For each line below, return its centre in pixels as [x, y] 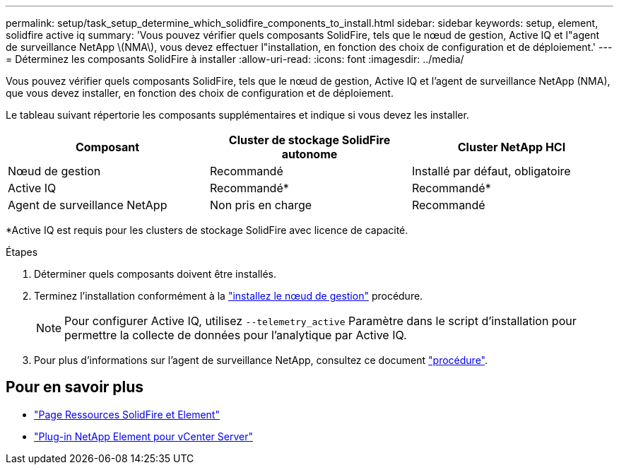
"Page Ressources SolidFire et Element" [127, 414]
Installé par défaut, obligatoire [491, 171]
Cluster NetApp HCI [512, 147]
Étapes [22, 252]
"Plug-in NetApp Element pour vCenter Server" [143, 436]
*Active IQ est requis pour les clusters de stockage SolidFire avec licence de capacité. [207, 230]
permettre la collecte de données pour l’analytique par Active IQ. [236, 335]
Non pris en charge [261, 205]
